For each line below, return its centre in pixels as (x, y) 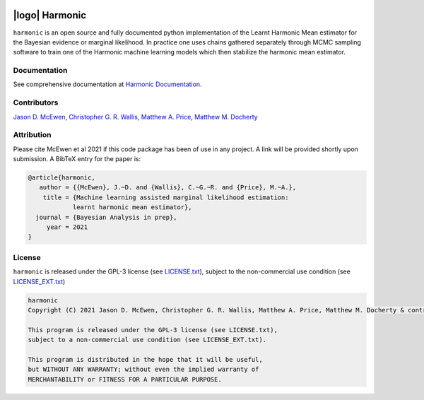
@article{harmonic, (61, 178)
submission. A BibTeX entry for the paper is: (77, 159)
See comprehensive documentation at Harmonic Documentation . (107, 84)
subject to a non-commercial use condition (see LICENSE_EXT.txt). (147, 340)
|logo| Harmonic (50, 15)
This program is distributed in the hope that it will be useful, (145, 359)
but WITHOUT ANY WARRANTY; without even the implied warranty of (143, 370)
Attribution (32, 135)
